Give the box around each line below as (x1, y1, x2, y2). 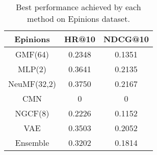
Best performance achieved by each (16, 1, 141, 13)
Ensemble (15, 137, 49, 148)
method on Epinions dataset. (27, 13, 130, 24)
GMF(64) (15, 48, 49, 60)
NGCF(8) (15, 107, 49, 119)
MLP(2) (18, 63, 47, 75)
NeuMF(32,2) (8, 78, 57, 89)
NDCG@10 (103, 33, 149, 45)
